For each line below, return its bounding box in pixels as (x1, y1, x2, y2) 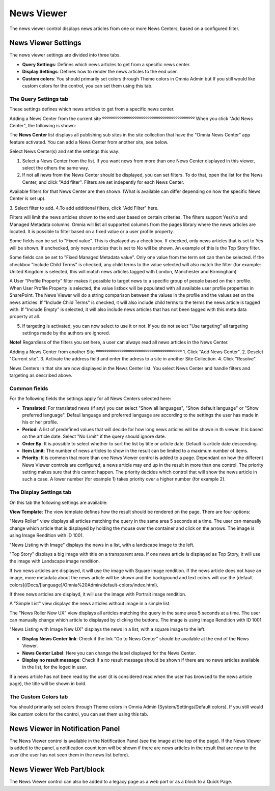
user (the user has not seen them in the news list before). (9, 752, 130, 758)
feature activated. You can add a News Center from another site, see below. (9, 139, 169, 145)
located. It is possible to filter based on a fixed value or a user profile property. (9, 229, 174, 235)
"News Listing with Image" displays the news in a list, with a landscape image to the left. (9, 542, 195, 548)
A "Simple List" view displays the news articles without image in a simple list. (9, 601, 171, 607)
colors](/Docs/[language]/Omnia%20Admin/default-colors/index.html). (9, 582, 159, 588)
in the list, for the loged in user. (22, 664, 88, 670)
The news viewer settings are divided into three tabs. (9, 52, 121, 58)
